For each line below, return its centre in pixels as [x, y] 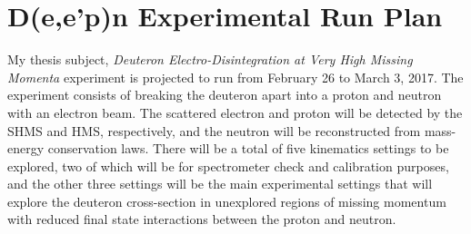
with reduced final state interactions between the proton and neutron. [202, 219]
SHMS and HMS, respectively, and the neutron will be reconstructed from [214, 130]
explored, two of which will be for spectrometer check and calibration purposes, [228, 166]
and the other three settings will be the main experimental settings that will [220, 184]
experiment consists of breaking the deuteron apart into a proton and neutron [225, 95]
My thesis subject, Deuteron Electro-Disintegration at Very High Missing [210, 59]
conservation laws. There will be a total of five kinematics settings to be [248, 148]
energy [26, 148]
